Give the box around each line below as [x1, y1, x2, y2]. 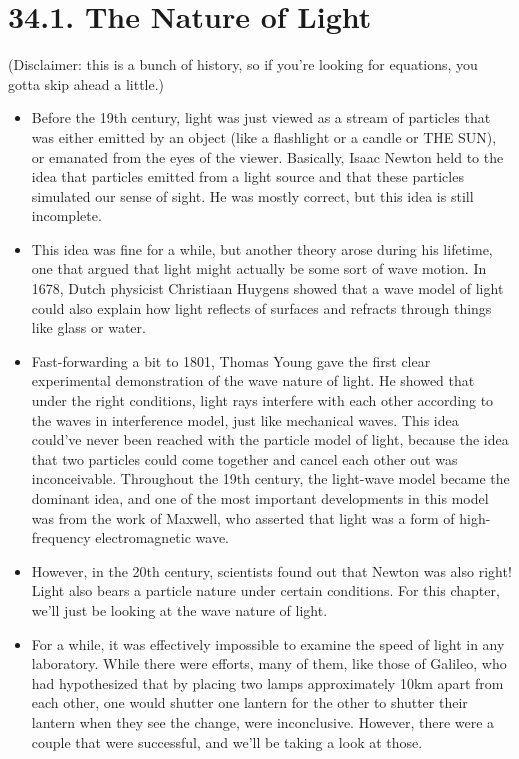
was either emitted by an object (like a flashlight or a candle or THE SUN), [31, 126, 497, 147]
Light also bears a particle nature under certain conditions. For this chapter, [31, 580, 500, 601]
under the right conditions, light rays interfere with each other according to [31, 390, 494, 411]
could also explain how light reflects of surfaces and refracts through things [31, 297, 492, 318]
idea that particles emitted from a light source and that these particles [31, 166, 464, 187]
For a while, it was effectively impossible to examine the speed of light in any [31, 633, 505, 654]
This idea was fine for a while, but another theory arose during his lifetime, [31, 238, 493, 259]
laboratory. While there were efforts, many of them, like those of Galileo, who [31, 653, 507, 674]
